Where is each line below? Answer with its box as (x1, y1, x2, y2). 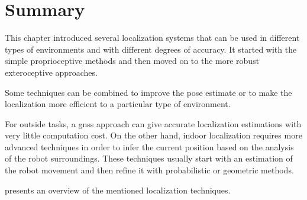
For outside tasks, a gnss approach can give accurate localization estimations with (5, 117, 302, 130)
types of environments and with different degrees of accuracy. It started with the (5, 43, 297, 55)
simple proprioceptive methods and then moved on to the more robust (5, 54, 260, 67)
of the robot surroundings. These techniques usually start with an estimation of (5, 152, 293, 164)
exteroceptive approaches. (5, 66, 98, 78)
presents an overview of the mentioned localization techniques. (5, 183, 231, 196)
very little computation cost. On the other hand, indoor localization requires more (5, 129, 302, 141)
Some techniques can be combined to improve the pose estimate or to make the (5, 86, 292, 98)
